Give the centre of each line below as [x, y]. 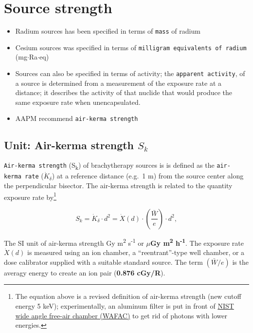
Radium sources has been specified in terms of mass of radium [108, 31]
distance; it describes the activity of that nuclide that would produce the [124, 92]
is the [240, 262]
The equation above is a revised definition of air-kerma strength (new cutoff [128, 296]
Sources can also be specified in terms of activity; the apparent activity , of [130, 73]
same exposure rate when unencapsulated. [78, 102]
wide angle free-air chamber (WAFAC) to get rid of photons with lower [121, 315]
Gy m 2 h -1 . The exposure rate [197, 242]
